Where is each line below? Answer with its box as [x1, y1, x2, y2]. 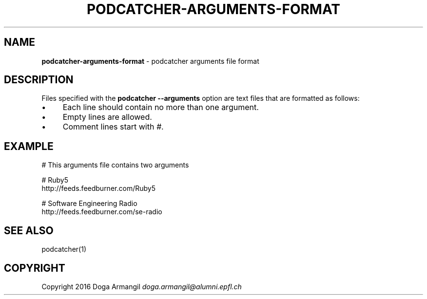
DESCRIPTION [4, 74, 74, 86]
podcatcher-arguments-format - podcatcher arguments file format [41, 56, 259, 65]
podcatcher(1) [41, 245, 86, 254]
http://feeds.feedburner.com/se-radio [41, 207, 162, 216]
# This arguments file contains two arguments [41, 161, 189, 169]
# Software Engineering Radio [41, 199, 137, 208]
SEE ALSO [4, 224, 54, 237]
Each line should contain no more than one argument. [62, 102, 259, 112]
